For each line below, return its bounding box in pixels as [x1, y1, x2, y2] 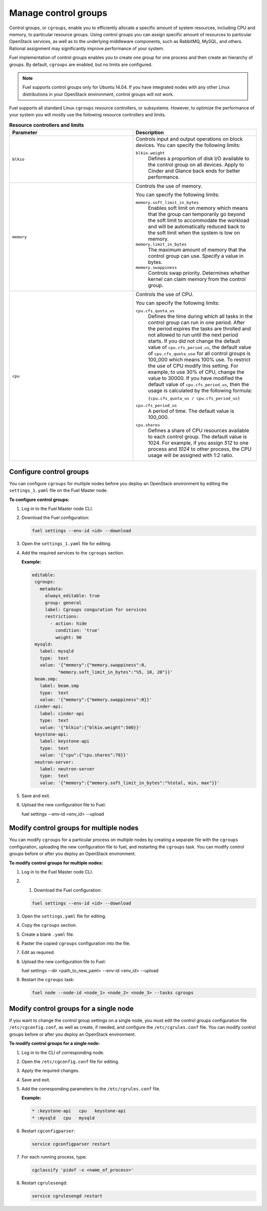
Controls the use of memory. [135, 183, 202, 190]
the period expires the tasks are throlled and [148, 325, 251, 332]
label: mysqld [40, 649, 74, 654]
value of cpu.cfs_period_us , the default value [148, 344, 252, 351]
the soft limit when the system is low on [148, 229, 240, 236]
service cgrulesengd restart [32, 1193, 103, 1199]
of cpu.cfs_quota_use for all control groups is [148, 350, 251, 357]
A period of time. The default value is [148, 407, 234, 414]
